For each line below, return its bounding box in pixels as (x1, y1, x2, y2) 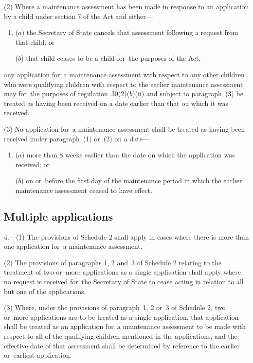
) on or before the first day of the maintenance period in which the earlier (21, 175, 242, 186)
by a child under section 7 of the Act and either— (4, 11, 153, 21)
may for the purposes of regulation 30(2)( (4, 88, 130, 99)
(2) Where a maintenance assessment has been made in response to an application (4, 1, 249, 11)
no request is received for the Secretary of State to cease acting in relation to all (4, 277, 244, 287)
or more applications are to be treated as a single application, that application (4, 311, 239, 322)
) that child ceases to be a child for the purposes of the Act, (21, 53, 201, 63)
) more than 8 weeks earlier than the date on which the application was (21, 150, 235, 160)
